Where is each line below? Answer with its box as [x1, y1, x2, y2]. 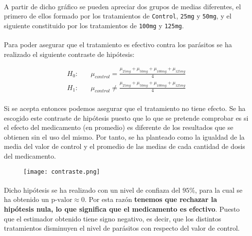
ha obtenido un [4, 194, 49, 204]
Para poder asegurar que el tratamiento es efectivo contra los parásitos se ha [4, 39, 232, 50]
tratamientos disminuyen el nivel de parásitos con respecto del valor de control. [4, 223, 240, 233]
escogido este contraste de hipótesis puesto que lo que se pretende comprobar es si [4, 112, 249, 123]
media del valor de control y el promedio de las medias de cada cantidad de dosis [4, 141, 245, 151]
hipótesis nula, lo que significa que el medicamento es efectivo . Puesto [4, 204, 240, 214]
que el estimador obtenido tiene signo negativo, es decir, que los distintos [4, 213, 221, 223]
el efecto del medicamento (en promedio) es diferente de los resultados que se [4, 122, 234, 132]
